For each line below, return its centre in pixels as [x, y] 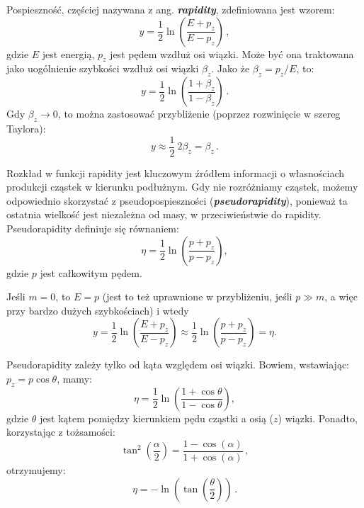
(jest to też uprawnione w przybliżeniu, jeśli [197, 297]
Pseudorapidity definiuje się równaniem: [93, 228]
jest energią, [68, 53]
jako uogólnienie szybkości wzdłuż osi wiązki [103, 68]
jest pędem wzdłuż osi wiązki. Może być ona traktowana [232, 53]
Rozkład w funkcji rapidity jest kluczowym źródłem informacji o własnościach [176, 173]
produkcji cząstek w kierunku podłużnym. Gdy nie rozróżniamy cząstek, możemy [182, 187]
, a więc [341, 297]
